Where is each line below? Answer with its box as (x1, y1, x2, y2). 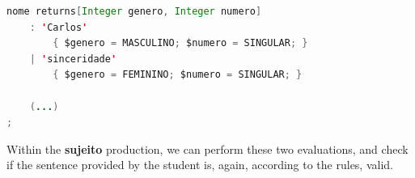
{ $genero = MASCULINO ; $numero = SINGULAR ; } (53, 37, 308, 49)
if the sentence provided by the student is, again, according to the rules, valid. (6, 156, 393, 173)
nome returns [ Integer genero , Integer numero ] (6, 6, 262, 17)
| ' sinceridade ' (29, 53, 117, 65)
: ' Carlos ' (29, 21, 88, 33)
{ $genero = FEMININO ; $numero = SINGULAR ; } (53, 69, 303, 81)
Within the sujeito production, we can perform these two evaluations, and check (6, 140, 409, 157)
